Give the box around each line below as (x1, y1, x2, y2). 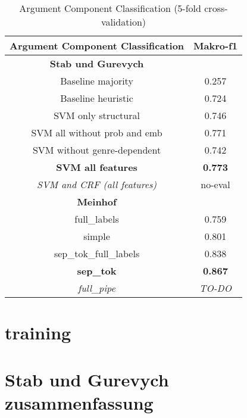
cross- (204, 1, 228, 15)
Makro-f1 (193, 39, 237, 52)
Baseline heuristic (60, 91, 133, 105)
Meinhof (77, 195, 117, 208)
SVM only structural (54, 108, 140, 122)
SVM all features (56, 160, 137, 174)
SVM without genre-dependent (32, 143, 161, 157)
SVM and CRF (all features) (36, 177, 157, 191)
